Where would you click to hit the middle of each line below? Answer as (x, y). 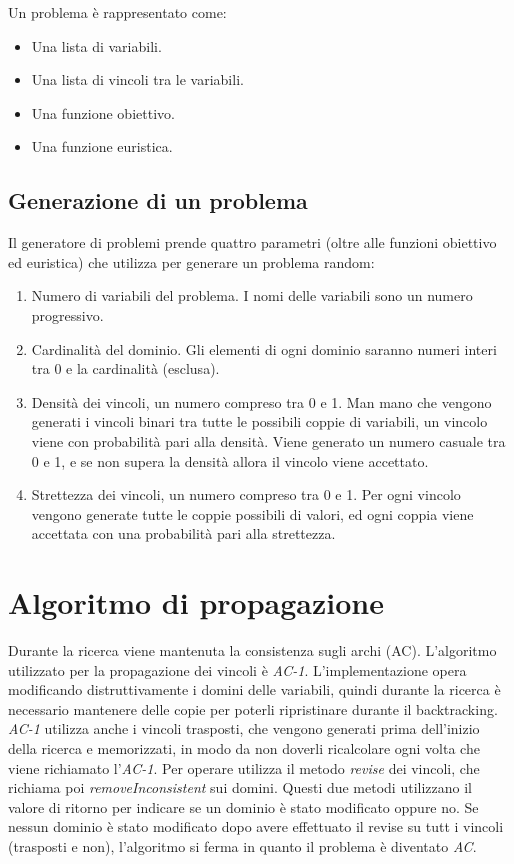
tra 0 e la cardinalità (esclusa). (125, 368)
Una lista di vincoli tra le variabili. (137, 79)
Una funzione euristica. (102, 146)
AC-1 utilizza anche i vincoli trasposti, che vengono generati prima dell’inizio (244, 728)
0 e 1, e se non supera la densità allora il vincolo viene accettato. (230, 460)
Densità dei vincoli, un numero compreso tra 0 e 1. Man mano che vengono (261, 401)
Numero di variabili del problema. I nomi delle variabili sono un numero (252, 295)
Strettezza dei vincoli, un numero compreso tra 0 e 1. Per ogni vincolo (246, 494)
